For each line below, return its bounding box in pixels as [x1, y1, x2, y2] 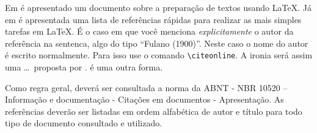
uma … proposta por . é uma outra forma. [5, 61, 163, 73]
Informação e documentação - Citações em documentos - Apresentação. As [5, 93, 284, 106]
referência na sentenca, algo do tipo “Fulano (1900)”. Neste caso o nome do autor [5, 36, 308, 49]
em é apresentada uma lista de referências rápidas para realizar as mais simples [5, 13, 302, 26]
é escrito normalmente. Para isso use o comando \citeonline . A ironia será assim [5, 49, 313, 61]
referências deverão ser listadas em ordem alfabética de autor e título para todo [5, 104, 302, 117]
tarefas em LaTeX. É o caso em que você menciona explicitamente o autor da [5, 25, 294, 38]
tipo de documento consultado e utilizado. [5, 117, 162, 129]
